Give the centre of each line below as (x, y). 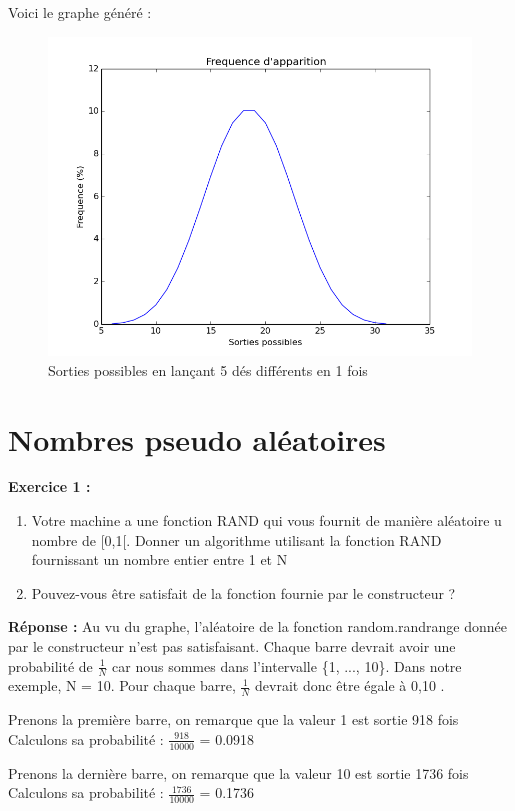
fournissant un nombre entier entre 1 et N (159, 559)
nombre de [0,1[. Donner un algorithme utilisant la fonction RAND (236, 539)
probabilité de (50, 665)
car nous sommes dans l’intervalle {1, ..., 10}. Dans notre (287, 665)
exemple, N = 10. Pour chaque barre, (122, 685)
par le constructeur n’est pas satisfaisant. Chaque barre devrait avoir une (232, 646)
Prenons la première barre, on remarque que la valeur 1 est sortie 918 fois (233, 719)
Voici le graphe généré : (80, 12)
